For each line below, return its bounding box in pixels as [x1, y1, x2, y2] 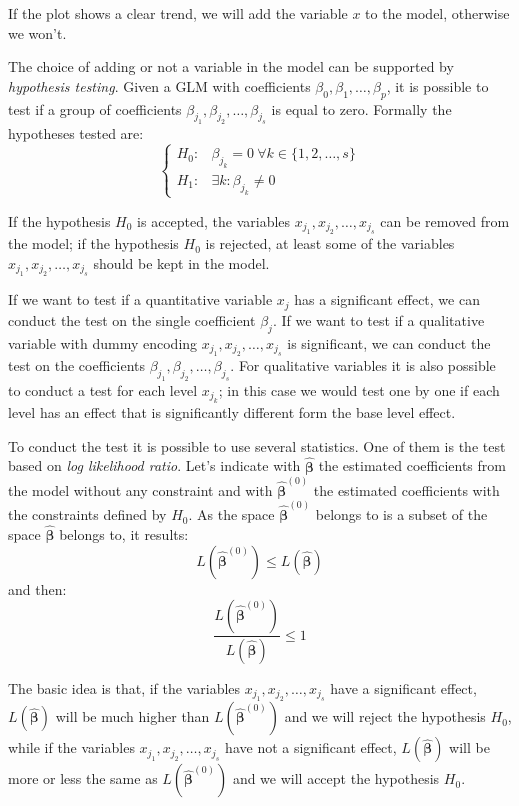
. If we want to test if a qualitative [272, 309, 485, 330]
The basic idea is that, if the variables [8, 677, 241, 698]
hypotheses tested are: [8, 123, 144, 144]
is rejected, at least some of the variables [205, 233, 455, 254]
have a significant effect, [330, 677, 477, 698]
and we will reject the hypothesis [284, 706, 486, 727]
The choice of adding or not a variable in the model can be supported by [8, 56, 454, 77]
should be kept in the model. [93, 252, 270, 273]
